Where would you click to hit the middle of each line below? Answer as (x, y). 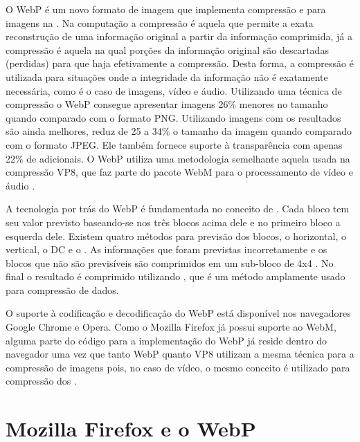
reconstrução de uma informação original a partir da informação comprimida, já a (179, 36)
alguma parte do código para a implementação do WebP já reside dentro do (166, 340)
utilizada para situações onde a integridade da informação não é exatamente (167, 76)
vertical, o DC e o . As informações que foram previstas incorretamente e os (166, 249)
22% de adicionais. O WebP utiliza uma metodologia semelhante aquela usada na (178, 158)
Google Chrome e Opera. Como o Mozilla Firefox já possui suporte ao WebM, (171, 327)
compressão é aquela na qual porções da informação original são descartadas (167, 49)
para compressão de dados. (62, 289)
